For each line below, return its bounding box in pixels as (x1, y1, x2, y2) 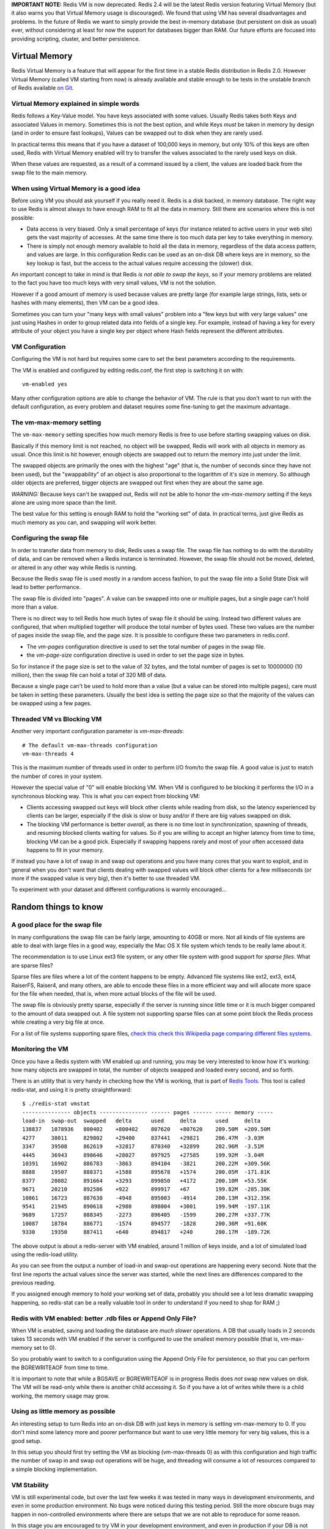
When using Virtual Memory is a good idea (11, 184, 141, 193)
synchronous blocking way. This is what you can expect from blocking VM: (11, 792, 200, 799)
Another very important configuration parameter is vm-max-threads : (11, 728, 185, 735)
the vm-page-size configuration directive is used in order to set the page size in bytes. (26, 651, 245, 659)
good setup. (11, 1437, 42, 1445)
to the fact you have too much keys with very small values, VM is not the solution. (11, 279, 217, 287)
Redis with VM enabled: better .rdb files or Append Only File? (11, 1314, 197, 1322)
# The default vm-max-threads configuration (22, 742, 158, 749)
